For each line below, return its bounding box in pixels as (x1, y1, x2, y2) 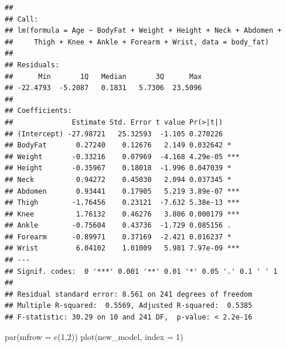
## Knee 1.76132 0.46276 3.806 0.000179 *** (5, 209, 240, 218)
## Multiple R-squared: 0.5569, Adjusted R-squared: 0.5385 (5, 301, 253, 310)
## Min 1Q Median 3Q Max (5, 72, 202, 81)
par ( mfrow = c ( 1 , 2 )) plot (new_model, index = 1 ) (5, 330, 183, 342)
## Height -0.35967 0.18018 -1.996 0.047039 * (5, 164, 231, 173)
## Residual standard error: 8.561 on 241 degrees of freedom (5, 290, 253, 298)
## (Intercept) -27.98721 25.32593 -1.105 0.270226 (5, 129, 223, 138)
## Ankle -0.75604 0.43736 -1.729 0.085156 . (5, 221, 231, 230)
